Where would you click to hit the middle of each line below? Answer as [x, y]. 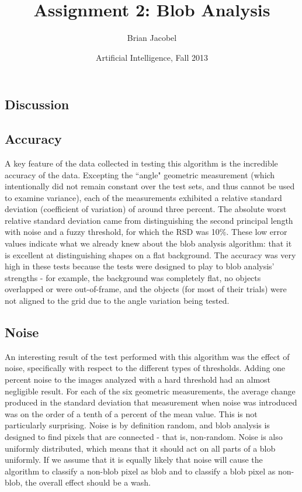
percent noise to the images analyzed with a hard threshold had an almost [138, 380]
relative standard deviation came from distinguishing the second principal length [149, 220]
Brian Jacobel [152, 38]
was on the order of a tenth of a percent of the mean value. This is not [131, 413]
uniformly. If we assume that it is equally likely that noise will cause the [134, 460]
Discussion [37, 104]
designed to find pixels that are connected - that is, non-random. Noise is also [144, 436]
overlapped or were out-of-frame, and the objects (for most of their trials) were [146, 289]
